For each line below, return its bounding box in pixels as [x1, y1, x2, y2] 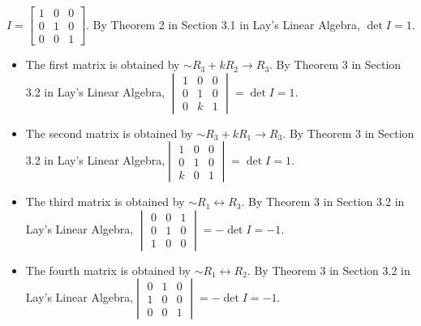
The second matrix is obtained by [25, 124, 193, 141]
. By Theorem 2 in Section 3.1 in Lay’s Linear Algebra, [86, 15, 360, 32]
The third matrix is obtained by [25, 193, 185, 210]
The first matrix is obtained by [25, 56, 180, 73]
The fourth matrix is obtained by [25, 261, 191, 278]
